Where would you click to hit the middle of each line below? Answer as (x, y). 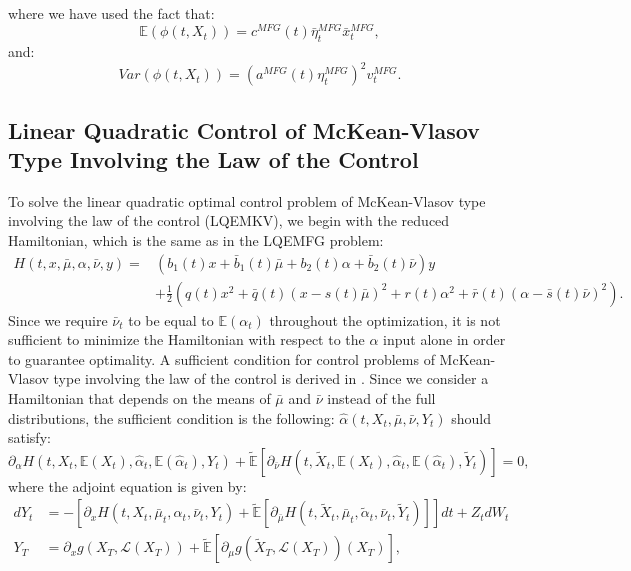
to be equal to (171, 319)
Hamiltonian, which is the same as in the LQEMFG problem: (196, 239)
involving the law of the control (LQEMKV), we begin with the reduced (229, 220)
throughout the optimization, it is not (385, 319)
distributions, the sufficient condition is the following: (171, 417)
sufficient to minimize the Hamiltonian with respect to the (186, 339)
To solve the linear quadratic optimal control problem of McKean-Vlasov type (247, 200)
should (471, 417)
